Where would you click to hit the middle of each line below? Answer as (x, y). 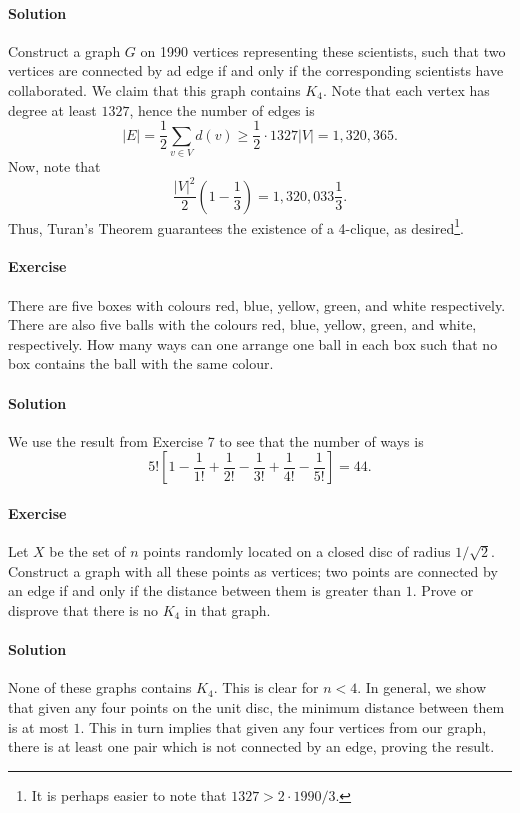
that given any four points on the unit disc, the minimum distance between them (256, 706)
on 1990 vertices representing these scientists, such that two (323, 50)
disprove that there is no (83, 609)
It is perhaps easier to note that (129, 794)
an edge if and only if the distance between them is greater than (204, 590)
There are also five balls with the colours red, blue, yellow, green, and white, (242, 324)
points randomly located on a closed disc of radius (297, 551)
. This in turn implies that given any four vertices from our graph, (283, 726)
